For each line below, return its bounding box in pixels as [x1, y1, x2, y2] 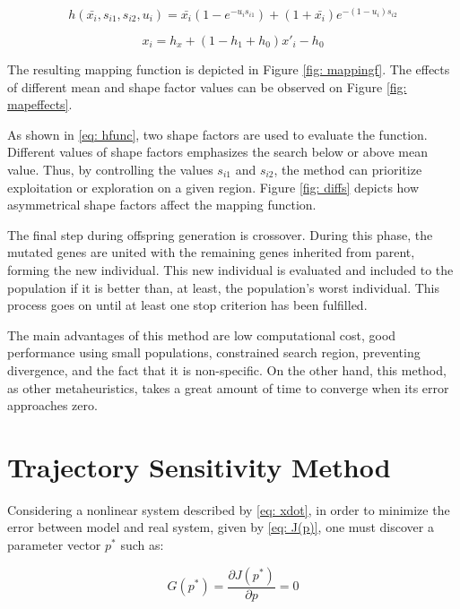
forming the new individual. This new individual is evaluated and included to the [7, 260, 454, 279]
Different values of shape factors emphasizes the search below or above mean [7, 142, 428, 161]
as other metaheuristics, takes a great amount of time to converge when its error [7, 378, 449, 397]
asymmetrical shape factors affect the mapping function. [7, 195, 317, 214]
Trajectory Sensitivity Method [7, 448, 391, 485]
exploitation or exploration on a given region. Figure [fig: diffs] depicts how [7, 177, 420, 196]
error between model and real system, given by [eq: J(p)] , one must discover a [7, 518, 434, 536]
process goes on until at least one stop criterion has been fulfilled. [7, 296, 368, 314]
